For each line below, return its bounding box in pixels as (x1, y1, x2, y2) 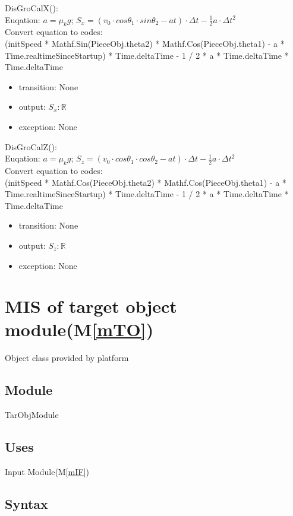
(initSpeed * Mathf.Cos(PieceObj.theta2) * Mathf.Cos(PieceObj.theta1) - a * (5, 176, 286, 188)
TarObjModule (5, 409, 59, 421)
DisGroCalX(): (5, 2, 58, 14)
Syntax (5, 494, 48, 512)
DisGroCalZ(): (5, 140, 57, 153)
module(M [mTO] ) (5, 317, 154, 341)
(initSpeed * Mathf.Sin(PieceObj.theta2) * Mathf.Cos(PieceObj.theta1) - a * (5, 37, 285, 49)
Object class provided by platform (5, 352, 129, 364)
